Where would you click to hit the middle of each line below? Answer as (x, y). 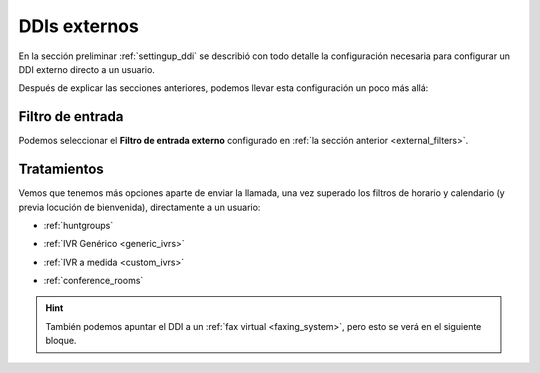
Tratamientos (61, 169)
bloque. (61, 341)
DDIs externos (78, 26)
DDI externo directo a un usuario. (86, 69)
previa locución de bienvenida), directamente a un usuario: (139, 207)
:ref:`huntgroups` (78, 225)
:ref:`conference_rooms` (93, 281)
